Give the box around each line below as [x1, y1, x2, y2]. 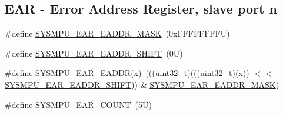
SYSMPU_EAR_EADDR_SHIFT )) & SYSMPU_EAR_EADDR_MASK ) [5, 78, 279, 90]
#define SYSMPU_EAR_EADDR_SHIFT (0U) [5, 47, 183, 59]
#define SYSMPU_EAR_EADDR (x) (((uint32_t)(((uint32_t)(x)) [5, 67, 249, 79]
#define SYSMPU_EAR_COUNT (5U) [5, 98, 152, 110]
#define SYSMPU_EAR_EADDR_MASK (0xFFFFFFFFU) [5, 27, 230, 40]
